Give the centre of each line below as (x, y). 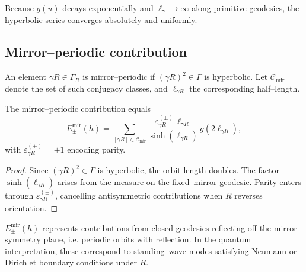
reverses (248, 195)
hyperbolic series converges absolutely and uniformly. (101, 20)
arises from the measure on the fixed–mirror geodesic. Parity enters (179, 181)
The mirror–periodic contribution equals (78, 109)
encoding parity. (96, 149)
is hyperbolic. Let (236, 77)
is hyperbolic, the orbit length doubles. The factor (188, 170)
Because (19, 8)
